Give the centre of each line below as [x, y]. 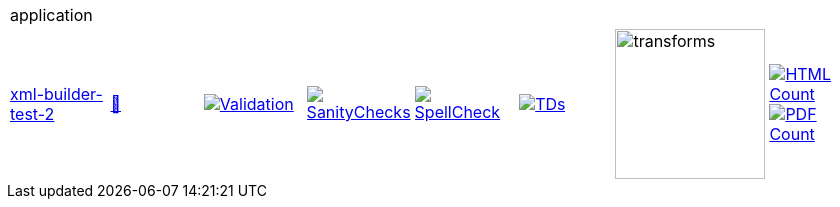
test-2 [32, 114]
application [51, 15]
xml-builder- [56, 94]
